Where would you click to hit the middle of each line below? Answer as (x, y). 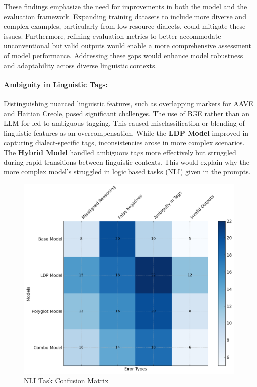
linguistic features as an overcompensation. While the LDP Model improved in (126, 132)
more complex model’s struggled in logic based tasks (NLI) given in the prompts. (127, 172)
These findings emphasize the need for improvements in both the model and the (126, 6)
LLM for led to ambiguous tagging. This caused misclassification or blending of (124, 123)
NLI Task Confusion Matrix (66, 380)
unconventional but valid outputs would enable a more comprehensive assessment (128, 45)
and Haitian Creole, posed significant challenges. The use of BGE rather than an (127, 113)
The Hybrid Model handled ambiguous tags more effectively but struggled (120, 152)
